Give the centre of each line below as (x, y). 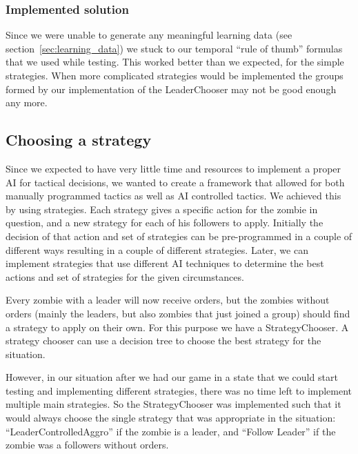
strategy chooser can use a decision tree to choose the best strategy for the (163, 340)
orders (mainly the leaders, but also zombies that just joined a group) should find (178, 313)
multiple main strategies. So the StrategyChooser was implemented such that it (173, 404)
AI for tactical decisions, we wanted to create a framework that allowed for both (175, 182)
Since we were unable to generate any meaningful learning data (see (149, 35)
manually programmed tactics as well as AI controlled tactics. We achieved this (173, 196)
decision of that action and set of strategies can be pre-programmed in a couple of (179, 236)
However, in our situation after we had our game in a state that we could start (172, 377)
